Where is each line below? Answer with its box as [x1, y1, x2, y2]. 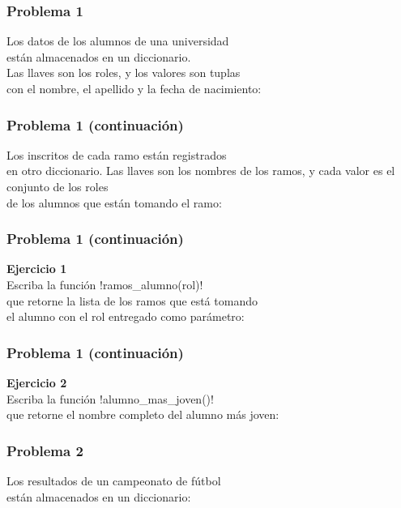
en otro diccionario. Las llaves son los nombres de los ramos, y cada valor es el [6, 162, 395, 179]
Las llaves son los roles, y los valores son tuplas [6, 64, 241, 81]
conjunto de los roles [6, 178, 109, 194]
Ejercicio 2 [6, 374, 67, 391]
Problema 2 [6, 440, 83, 460]
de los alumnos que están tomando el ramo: [6, 194, 222, 211]
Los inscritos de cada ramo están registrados [6, 146, 227, 163]
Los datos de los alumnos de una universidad [6, 32, 229, 49]
